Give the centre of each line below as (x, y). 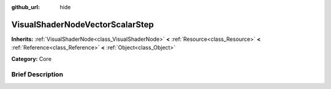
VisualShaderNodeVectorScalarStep (83, 24)
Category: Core (32, 59)
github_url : (25, 7)
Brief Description (37, 74)
